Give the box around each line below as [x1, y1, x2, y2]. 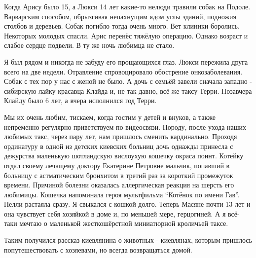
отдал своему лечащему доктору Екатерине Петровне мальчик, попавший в [4, 160, 230, 170]
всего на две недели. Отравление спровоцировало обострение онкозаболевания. [4, 66, 243, 76]
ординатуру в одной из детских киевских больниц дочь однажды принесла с [4, 141, 233, 151]
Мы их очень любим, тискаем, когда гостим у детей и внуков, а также [4, 111, 216, 122]
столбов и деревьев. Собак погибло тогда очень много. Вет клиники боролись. [4, 21, 240, 31]
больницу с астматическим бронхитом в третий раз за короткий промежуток [4, 170, 233, 180]
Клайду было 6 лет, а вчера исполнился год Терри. [4, 95, 157, 106]
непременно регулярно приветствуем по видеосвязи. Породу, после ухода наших [4, 121, 247, 132]
